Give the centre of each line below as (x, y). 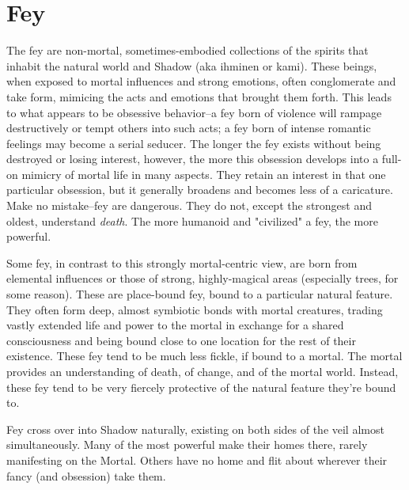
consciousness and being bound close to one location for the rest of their (181, 340)
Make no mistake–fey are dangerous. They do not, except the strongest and (189, 205)
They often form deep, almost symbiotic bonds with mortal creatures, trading (195, 309)
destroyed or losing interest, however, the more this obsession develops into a (193, 159)
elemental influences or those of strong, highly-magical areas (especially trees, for (203, 278)
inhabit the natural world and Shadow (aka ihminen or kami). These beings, (192, 65)
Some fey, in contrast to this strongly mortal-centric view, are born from (182, 262)
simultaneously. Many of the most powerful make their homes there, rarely (187, 444)
